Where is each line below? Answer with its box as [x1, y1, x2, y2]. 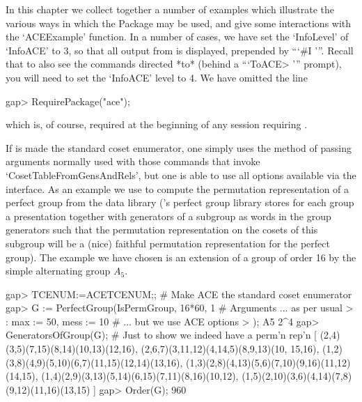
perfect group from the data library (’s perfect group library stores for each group [6, 195, 354, 210]
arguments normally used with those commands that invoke [6, 154, 260, 169]
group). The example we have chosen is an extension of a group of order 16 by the [6, 249, 356, 264]
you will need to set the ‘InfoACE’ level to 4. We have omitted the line [6, 70, 308, 84]
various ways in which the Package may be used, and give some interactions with [6, 15, 352, 30]
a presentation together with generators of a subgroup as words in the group [6, 208, 331, 223]
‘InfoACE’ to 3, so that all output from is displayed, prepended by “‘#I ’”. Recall [6, 42, 354, 57]
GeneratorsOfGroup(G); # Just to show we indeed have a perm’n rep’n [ [6, 327, 317, 342]
